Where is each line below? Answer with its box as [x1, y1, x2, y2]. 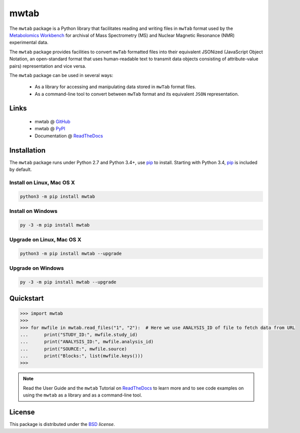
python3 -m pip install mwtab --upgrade [20, 250, 122, 256]
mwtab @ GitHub [34, 119, 70, 125]
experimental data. [9, 40, 49, 46]
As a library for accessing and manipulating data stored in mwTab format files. [34, 84, 196, 90]
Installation [9, 146, 46, 155]
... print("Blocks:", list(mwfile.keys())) [20, 353, 143, 359]
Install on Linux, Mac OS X [9, 179, 76, 186]
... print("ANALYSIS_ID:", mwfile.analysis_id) [20, 339, 154, 345]
